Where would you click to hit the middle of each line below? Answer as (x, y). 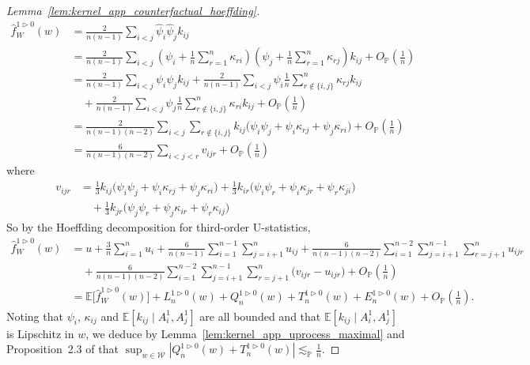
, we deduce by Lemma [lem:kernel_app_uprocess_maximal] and (245, 333)
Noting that (35, 316)
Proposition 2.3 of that (62, 349)
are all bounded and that (260, 316)
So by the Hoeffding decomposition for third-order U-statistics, (159, 227)
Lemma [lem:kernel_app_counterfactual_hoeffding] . (133, 10)
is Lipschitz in (40, 333)
